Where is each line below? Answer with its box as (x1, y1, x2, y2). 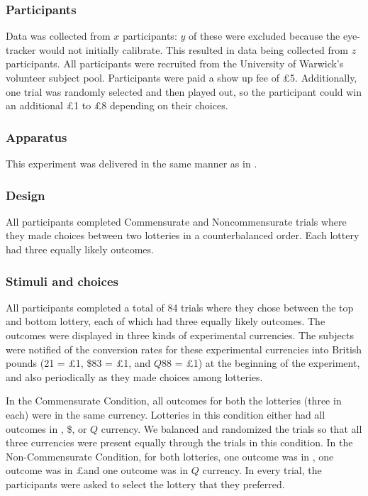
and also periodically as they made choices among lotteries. (6, 369, 263, 384)
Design (6, 186, 45, 204)
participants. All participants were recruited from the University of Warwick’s (6, 56, 344, 71)
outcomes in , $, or (6, 421, 87, 436)
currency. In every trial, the (202, 463, 322, 478)
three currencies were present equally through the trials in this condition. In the (6, 435, 353, 450)
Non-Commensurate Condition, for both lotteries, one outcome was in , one (6, 448, 334, 463)
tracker (6, 42, 36, 57)
